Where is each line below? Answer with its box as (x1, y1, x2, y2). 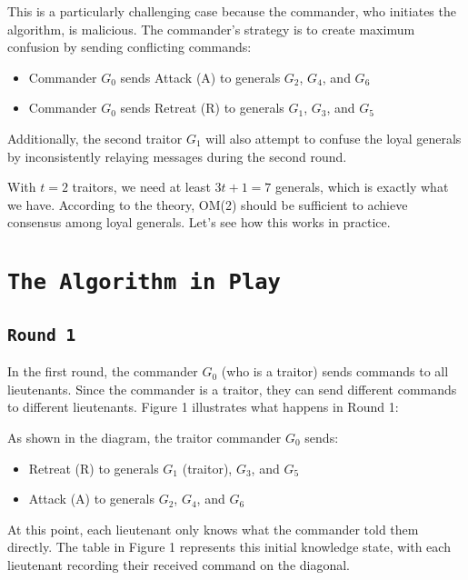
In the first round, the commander (7, 362, 198, 381)
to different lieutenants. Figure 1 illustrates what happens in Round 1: (7, 397, 399, 416)
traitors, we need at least (72, 177, 211, 196)
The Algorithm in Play (7, 269, 281, 295)
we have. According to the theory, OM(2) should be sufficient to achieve (7, 195, 408, 214)
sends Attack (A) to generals (120, 67, 281, 86)
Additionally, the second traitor (7, 128, 183, 147)
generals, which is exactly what (275, 177, 449, 196)
